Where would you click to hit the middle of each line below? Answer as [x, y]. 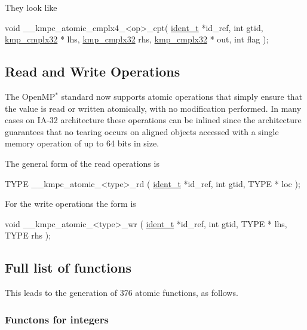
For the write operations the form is [70, 204]
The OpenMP [30, 96]
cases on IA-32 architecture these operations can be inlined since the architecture [153, 120]
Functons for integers [57, 319]
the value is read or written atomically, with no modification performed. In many [153, 108]
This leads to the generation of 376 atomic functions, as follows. [122, 293]
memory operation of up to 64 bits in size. [82, 143]
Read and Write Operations [93, 71]
